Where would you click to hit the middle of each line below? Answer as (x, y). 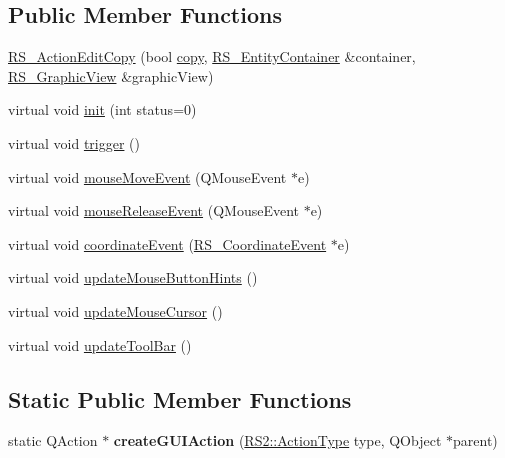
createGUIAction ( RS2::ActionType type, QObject (277, 440)
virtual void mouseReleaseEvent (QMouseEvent (153, 210)
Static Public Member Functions (180, 398)
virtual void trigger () (74, 142)
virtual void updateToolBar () (100, 344)
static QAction (53, 440)
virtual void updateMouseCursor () (115, 310)
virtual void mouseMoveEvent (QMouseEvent (147, 176)
